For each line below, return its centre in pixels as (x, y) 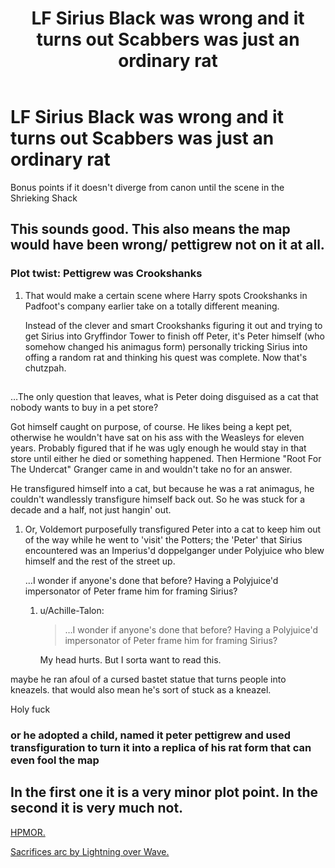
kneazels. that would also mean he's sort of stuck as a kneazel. (141, 690)
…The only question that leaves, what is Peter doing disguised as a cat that (164, 397)
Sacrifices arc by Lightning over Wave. (90, 851)
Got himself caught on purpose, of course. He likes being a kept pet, (151, 427)
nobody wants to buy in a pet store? (84, 408)
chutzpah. (45, 368)
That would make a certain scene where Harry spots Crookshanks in (166, 295)
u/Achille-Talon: (72, 611)
